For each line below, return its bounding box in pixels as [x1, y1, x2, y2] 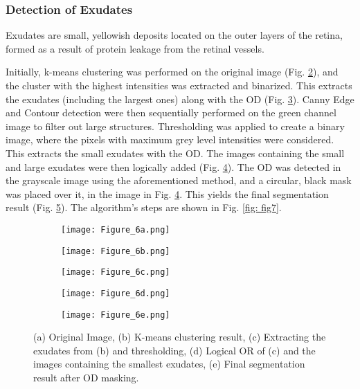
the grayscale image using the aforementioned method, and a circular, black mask [6, 173, 352, 188]
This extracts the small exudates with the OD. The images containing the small [6, 145, 345, 160]
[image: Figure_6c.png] [61, 267, 170, 278]
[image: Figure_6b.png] [61, 246, 170, 256]
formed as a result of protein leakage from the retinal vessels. [6, 41, 264, 55]
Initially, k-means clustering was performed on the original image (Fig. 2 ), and [6, 64, 339, 79]
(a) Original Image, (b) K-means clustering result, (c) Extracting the [33, 329, 326, 344]
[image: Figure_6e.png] [61, 309, 170, 320]
